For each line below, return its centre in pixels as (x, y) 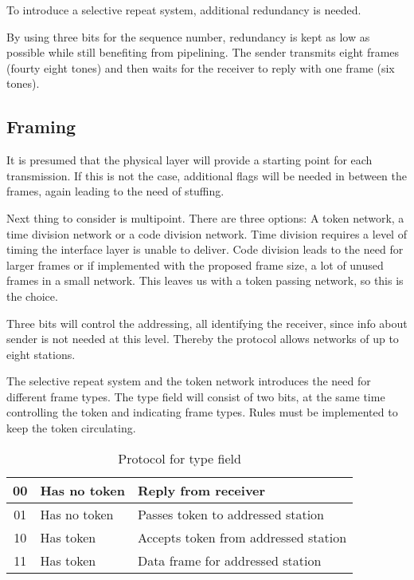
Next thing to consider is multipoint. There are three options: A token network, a (205, 217)
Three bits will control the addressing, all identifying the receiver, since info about (207, 323)
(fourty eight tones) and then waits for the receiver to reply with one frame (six (201, 67)
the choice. (32, 296)
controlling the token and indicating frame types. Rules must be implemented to (202, 412)
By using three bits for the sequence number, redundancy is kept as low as (188, 36)
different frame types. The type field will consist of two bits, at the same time (196, 396)
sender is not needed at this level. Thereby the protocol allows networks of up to (203, 339)
